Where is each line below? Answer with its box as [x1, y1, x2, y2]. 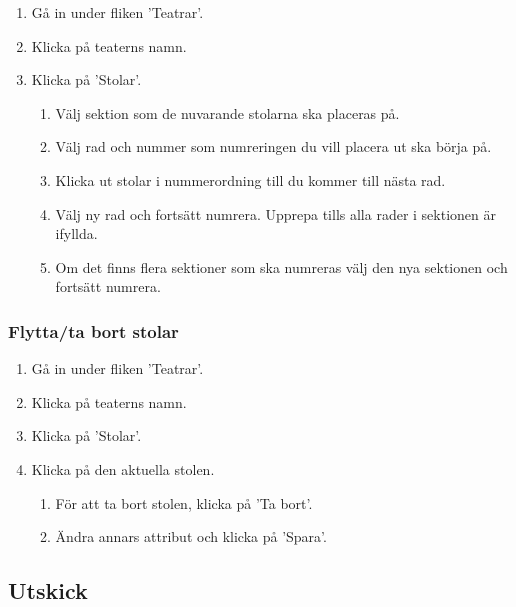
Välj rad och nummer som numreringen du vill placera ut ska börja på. [55, 136, 492, 157]
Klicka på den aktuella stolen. [31, 458, 215, 479]
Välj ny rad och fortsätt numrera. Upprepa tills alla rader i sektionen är [55, 203, 497, 224]
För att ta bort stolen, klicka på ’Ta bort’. [55, 492, 313, 513]
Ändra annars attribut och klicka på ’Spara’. [55, 526, 327, 547]
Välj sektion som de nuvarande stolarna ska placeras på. [55, 102, 400, 123]
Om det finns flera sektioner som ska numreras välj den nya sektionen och [55, 256, 508, 277]
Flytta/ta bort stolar [8, 318, 179, 343]
